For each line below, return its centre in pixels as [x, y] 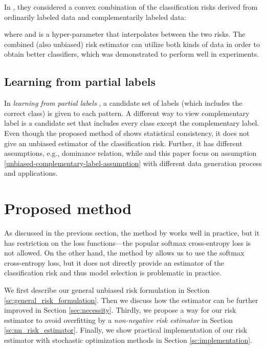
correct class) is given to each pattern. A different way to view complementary [127, 113]
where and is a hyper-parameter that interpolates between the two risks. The [125, 34]
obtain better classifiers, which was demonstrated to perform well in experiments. [132, 54]
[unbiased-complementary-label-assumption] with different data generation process [133, 163]
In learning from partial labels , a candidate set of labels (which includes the [123, 103]
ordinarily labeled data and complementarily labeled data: [95, 17]
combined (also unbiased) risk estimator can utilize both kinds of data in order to [132, 44]
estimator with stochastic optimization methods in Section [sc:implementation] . [128, 340]
